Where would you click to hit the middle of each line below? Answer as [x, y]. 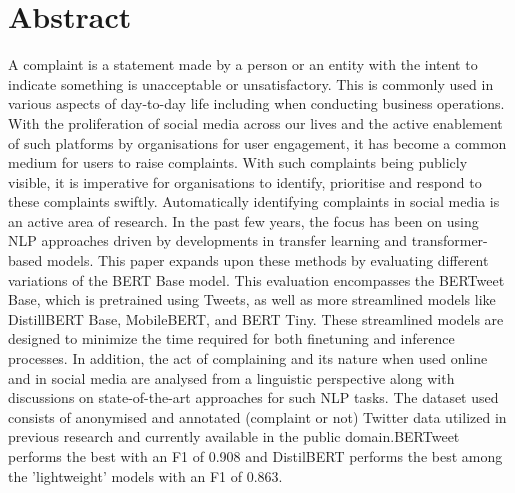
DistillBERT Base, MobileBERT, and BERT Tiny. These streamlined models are [256, 318]
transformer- [449, 240]
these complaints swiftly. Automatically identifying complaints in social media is [254, 201]
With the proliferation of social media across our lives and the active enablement [255, 122]
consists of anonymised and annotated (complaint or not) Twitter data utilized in [257, 416]
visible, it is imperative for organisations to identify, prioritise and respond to [245, 181]
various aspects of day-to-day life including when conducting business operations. [256, 103]
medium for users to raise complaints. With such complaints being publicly [238, 162]
